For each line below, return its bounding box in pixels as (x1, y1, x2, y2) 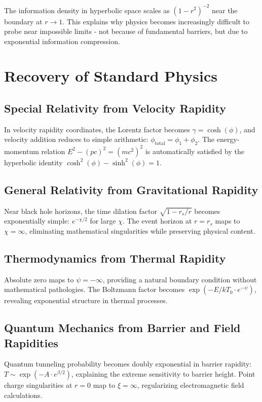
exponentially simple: (4, 215, 70, 226)
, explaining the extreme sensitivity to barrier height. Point (71, 369, 255, 379)
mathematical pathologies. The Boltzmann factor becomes (4, 284, 185, 295)
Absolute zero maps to (4, 274, 74, 284)
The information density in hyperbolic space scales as (4, 5, 170, 15)
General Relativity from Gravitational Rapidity (4, 181, 258, 197)
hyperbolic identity (4, 157, 63, 167)
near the (211, 5, 238, 15)
